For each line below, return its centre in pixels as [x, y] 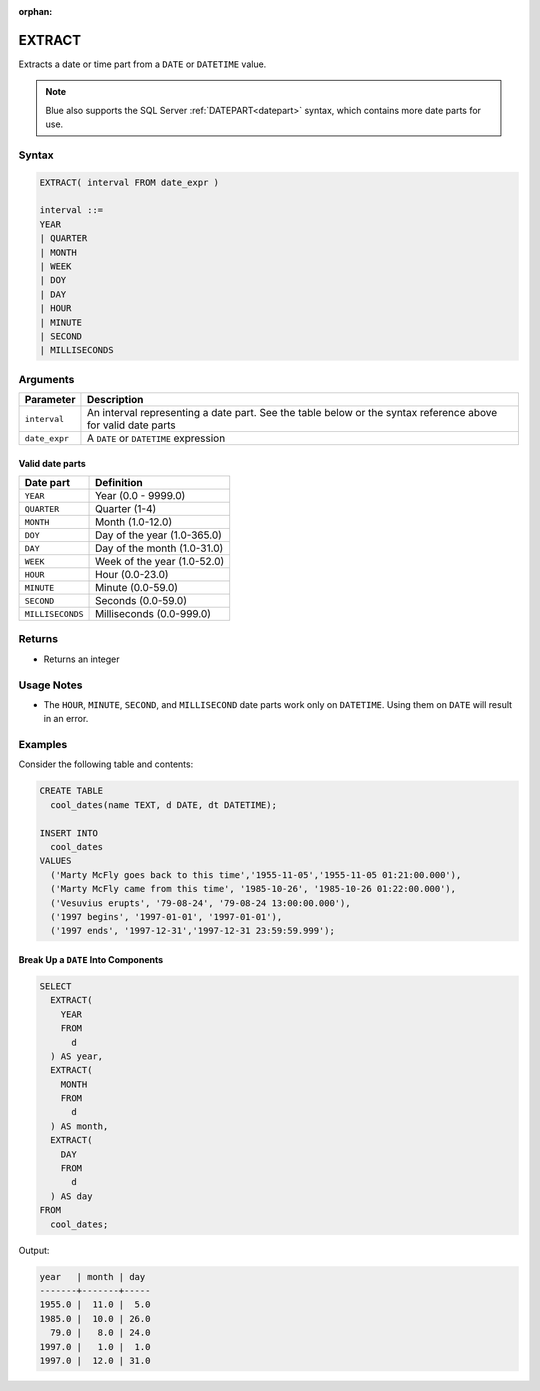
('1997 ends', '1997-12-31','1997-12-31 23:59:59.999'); [192, 931]
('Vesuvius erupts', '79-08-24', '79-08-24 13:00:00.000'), [200, 903]
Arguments [46, 379]
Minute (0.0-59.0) [137, 588]
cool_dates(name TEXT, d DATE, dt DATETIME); [163, 804]
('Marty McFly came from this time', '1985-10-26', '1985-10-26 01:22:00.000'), [253, 889]
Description [115, 400]
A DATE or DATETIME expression [156, 438]
